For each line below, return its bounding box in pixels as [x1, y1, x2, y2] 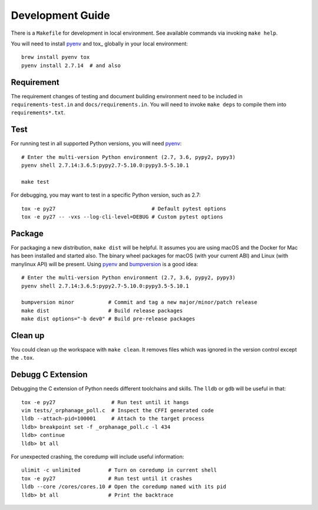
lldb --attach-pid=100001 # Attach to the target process [21, 415, 205, 422]
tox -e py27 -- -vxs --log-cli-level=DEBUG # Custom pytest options [21, 214, 223, 220]
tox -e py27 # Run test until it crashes [21, 475, 193, 482]
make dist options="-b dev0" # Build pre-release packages [21, 316, 196, 322]
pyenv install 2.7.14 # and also [21, 62, 121, 69]
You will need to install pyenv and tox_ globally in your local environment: [11, 40, 188, 47]
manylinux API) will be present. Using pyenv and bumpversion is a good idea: [11, 260, 198, 267]
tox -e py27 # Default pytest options [21, 205, 227, 212]
